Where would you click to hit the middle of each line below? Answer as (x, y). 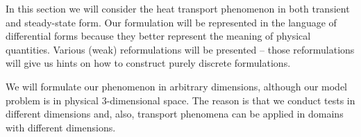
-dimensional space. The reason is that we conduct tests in (231, 100)
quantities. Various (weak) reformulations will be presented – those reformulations (180, 49)
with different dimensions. (61, 127)
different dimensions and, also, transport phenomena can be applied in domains (175, 114)
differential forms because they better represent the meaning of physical (158, 36)
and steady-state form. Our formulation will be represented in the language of (171, 22)
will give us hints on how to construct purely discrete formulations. (148, 63)
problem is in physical (52, 100)
